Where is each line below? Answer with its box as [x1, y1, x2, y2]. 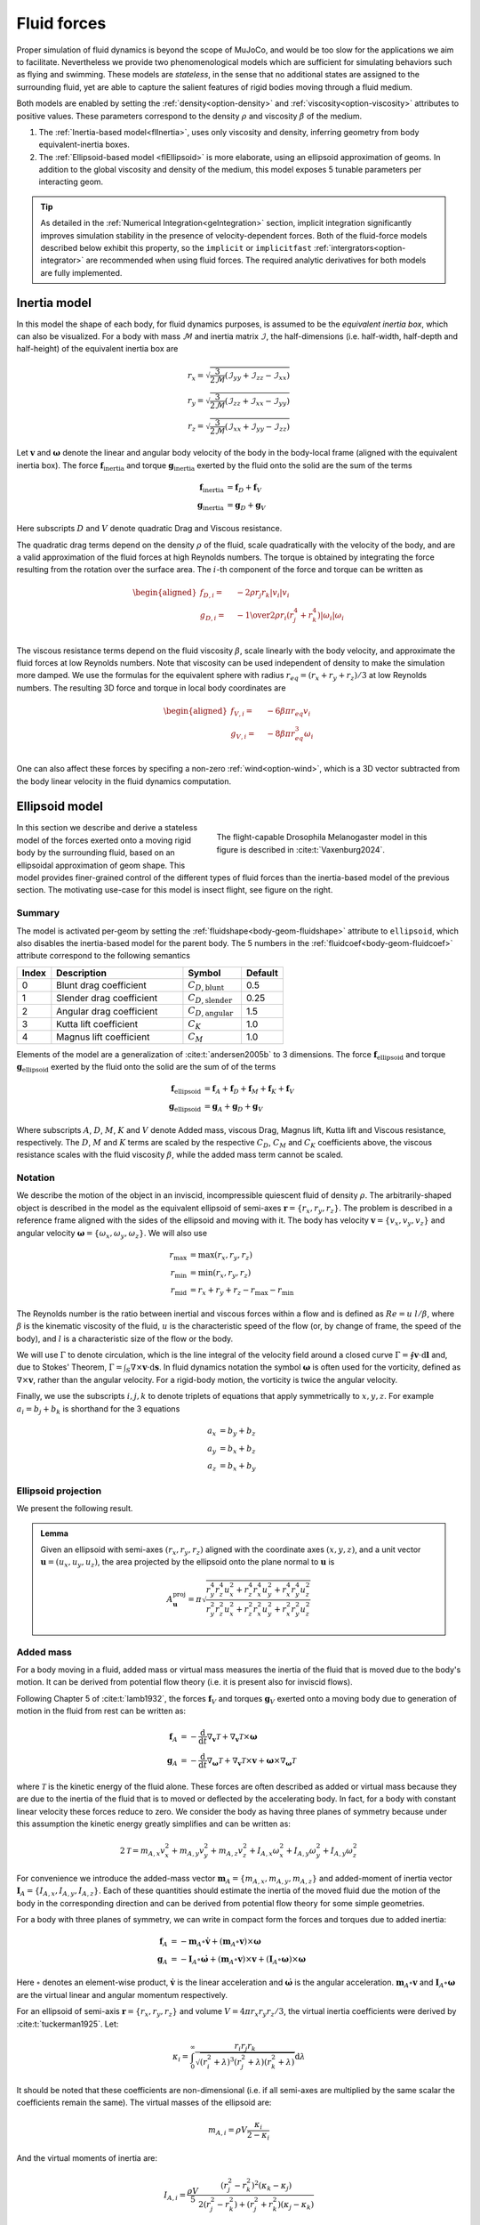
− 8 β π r [267, 728, 295, 739]
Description [56, 967, 107, 979]
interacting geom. [38, 176, 104, 187]
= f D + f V [227, 481, 262, 494]
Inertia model [16, 295, 92, 311]
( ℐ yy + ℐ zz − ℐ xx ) [224, 370, 291, 383]
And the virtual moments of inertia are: [16, 2153, 158, 2164]
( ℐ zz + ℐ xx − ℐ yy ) [224, 396, 291, 409]
